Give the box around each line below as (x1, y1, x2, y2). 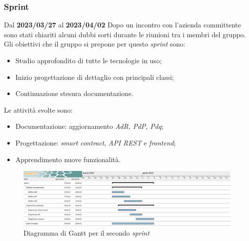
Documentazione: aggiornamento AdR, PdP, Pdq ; (15, 121, 164, 131)
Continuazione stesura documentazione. (15, 88, 134, 98)
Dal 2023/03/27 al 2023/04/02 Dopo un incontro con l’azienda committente (4, 20, 241, 30)
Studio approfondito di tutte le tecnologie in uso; (15, 55, 162, 65)
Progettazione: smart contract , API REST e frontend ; (15, 137, 176, 147)
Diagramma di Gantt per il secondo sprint (23, 227, 150, 238)
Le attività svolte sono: (4, 104, 73, 115)
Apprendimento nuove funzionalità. (15, 154, 121, 164)
